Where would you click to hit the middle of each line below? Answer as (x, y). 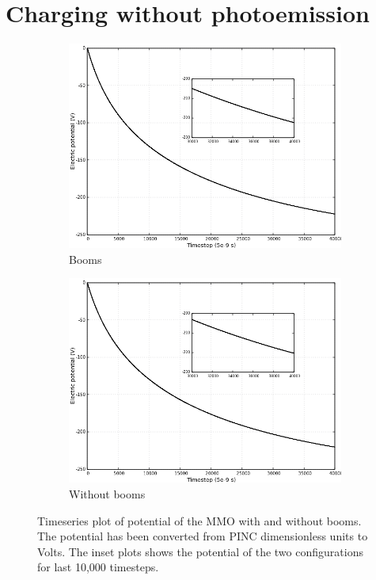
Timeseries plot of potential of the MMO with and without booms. (199, 520)
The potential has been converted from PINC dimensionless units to (203, 536)
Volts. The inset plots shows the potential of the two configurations (200, 551)
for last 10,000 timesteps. (98, 567)
